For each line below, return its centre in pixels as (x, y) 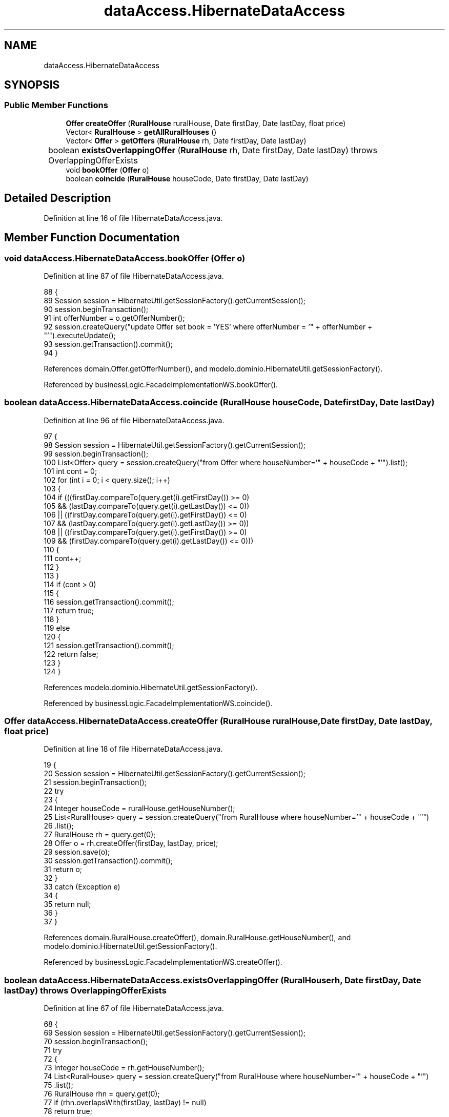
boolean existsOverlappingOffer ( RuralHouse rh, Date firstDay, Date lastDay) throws (212, 150)
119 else (57, 628)
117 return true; (69, 610)
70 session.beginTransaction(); (96, 1042)
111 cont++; (63, 558)
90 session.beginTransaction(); (96, 309)
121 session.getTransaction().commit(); (109, 645)
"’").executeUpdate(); (80, 335)
